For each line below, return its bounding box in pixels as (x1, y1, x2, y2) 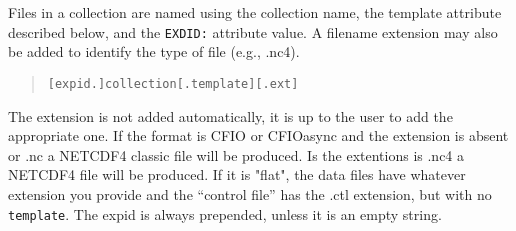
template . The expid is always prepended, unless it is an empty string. (8, 203, 442, 224)
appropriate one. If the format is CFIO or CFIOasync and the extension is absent (8, 125, 509, 146)
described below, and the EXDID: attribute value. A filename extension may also (8, 21, 498, 42)
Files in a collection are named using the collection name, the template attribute (8, 2, 502, 22)
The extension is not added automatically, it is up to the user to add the (8, 105, 453, 126)
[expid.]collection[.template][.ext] (47, 76, 299, 91)
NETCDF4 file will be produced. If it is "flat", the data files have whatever (8, 164, 466, 185)
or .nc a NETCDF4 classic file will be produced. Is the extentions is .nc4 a (8, 144, 465, 165)
